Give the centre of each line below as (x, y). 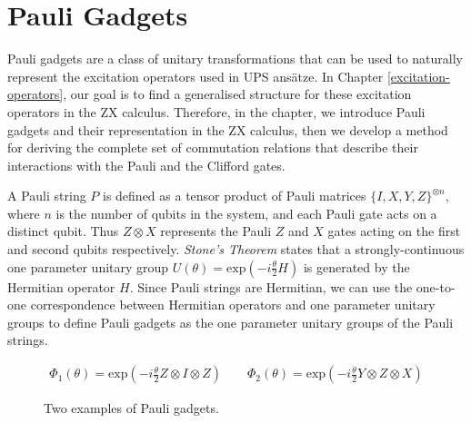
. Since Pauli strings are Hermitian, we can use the (271, 286)
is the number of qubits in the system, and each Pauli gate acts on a (246, 213)
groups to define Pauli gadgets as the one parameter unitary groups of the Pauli (230, 322)
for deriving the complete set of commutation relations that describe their (213, 148)
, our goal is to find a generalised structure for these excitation (237, 94)
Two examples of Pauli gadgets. (131, 408)
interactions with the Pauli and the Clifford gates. (146, 165)
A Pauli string (47, 196)
